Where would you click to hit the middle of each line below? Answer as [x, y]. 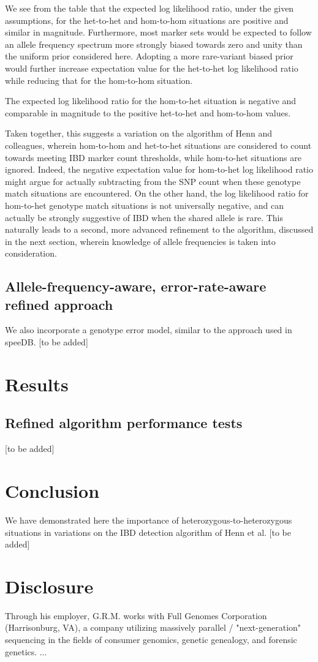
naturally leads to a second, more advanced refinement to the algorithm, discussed [159, 229]
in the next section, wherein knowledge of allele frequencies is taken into [140, 241]
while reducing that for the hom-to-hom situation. [99, 80]
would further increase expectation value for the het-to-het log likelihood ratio [152, 68]
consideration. [31, 253]
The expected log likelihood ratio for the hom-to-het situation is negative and [151, 101]
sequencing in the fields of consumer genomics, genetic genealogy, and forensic [151, 640]
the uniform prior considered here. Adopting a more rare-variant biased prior [149, 56]
